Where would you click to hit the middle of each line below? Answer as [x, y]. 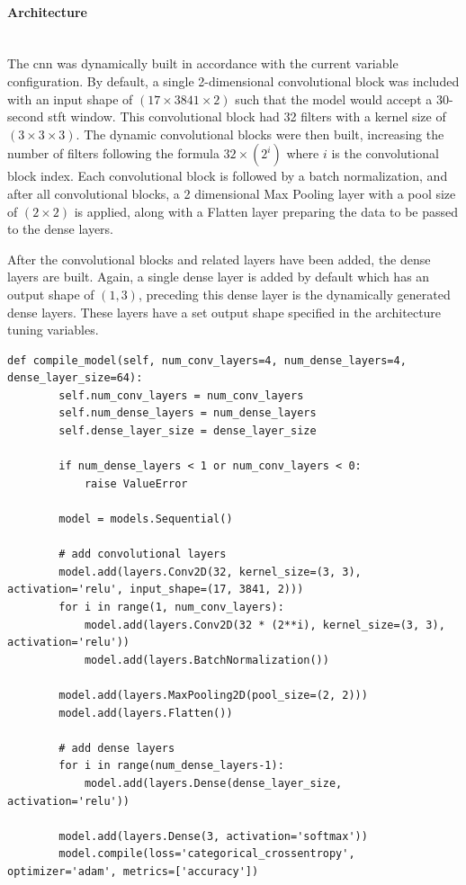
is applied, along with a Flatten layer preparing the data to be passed [266, 211]
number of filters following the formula [113, 153]
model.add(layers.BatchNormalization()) [206, 660]
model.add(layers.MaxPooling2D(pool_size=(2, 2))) [213, 695]
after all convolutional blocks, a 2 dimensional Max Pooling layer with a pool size [232, 193]
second [26, 116]
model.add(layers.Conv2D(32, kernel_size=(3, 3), [210, 572]
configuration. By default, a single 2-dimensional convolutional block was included [233, 80]
